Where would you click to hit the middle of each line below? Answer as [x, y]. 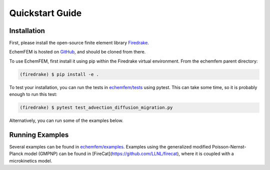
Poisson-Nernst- [229, 147]
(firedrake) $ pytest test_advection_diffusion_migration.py [96, 108]
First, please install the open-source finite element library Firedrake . [79, 43]
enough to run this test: [33, 94]
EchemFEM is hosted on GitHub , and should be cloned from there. [77, 52]
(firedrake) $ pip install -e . [59, 74]
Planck [16, 154]
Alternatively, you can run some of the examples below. [66, 120]
